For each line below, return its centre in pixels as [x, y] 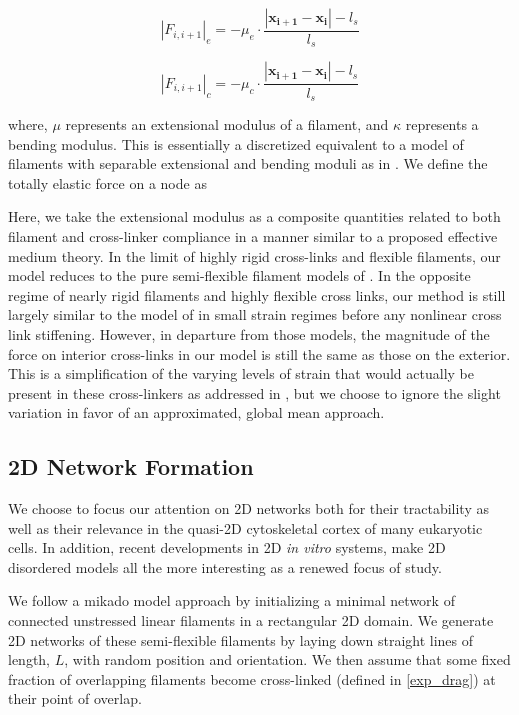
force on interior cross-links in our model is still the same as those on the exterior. [259, 353]
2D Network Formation [131, 466]
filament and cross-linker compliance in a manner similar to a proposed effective [253, 235]
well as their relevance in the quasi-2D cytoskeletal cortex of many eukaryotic [245, 527]
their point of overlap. [75, 698]
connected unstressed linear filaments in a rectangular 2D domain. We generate [251, 620]
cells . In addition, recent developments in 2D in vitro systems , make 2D [227, 547]
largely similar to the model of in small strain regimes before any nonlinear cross [255, 314]
